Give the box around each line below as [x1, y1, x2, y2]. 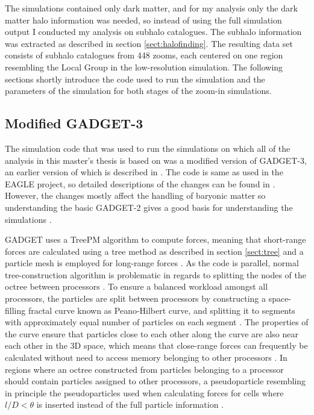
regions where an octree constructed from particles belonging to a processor [5, 363, 284, 375]
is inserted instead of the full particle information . [36, 398, 224, 411]
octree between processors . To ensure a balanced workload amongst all [5, 280, 268, 293]
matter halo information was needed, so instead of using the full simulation [5, 13, 282, 26]
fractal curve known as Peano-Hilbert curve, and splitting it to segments [28, 304, 295, 316]
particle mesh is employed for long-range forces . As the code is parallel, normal [5, 257, 299, 269]
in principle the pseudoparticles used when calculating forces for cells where [5, 386, 284, 399]
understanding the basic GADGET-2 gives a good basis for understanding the [5, 201, 293, 213]
